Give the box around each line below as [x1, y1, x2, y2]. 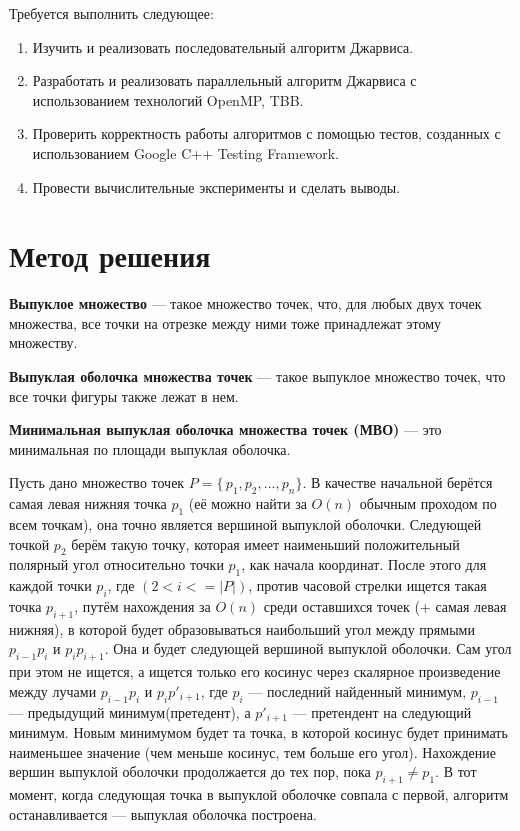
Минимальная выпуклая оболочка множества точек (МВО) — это [9, 419, 442, 440]
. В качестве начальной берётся [302, 472, 493, 493]
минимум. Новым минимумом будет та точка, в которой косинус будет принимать [9, 722, 508, 743]
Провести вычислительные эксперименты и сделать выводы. [32, 176, 401, 197]
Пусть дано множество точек [9, 472, 185, 493]
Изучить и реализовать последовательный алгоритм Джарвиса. [32, 36, 414, 57]
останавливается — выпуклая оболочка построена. [9, 803, 317, 824]
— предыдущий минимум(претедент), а [9, 701, 251, 722]
